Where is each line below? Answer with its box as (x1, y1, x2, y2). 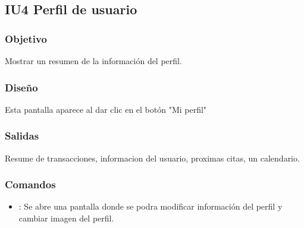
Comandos (5, 177, 56, 192)
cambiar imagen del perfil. (18, 212, 114, 224)
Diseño (5, 80, 38, 94)
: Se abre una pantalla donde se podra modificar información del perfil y (18, 200, 283, 213)
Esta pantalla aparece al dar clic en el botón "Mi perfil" (5, 103, 207, 115)
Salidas (5, 128, 39, 143)
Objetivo (5, 31, 47, 46)
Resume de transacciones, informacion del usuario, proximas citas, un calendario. (5, 151, 300, 164)
